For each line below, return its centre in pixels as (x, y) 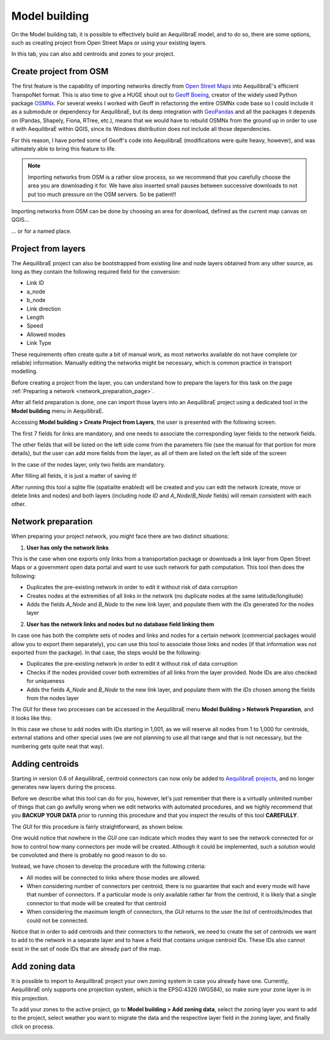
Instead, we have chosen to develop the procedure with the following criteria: (108, 866)
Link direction (44, 309)
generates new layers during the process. (64, 787)
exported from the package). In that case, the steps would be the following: (106, 652)
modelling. (24, 371)
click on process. (33, 1027)
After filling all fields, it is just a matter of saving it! (74, 476)
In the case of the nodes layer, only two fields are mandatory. (88, 464)
